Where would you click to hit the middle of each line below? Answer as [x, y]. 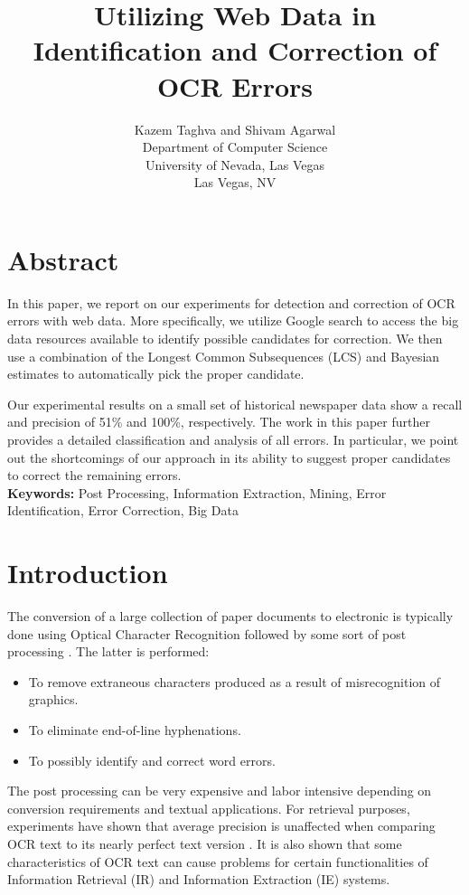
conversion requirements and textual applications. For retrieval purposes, [209, 808]
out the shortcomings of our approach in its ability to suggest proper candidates [229, 457]
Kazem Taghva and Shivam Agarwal [235, 129]
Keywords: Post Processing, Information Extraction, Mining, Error [197, 492]
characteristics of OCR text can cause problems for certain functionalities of [218, 861]
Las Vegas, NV [235, 182]
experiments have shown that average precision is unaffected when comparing [221, 826]
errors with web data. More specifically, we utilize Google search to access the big [233, 320]
